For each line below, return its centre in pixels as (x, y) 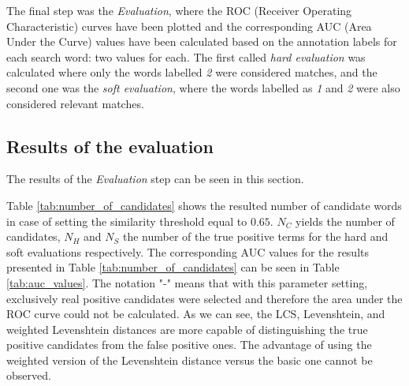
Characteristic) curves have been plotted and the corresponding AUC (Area (189, 26)
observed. (29, 375)
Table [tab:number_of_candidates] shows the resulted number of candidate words (204, 205)
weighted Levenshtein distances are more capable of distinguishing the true (187, 329)
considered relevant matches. (75, 103)
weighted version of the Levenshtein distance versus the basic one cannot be (190, 360)
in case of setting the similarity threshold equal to (127, 221)
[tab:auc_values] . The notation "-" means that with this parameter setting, (187, 282)
